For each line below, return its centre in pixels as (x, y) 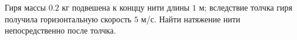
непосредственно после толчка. (61, 30)
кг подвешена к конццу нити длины (126, 7)
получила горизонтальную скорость (68, 19)
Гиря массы (25, 7)
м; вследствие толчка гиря (246, 7)
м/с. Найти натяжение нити (191, 19)
